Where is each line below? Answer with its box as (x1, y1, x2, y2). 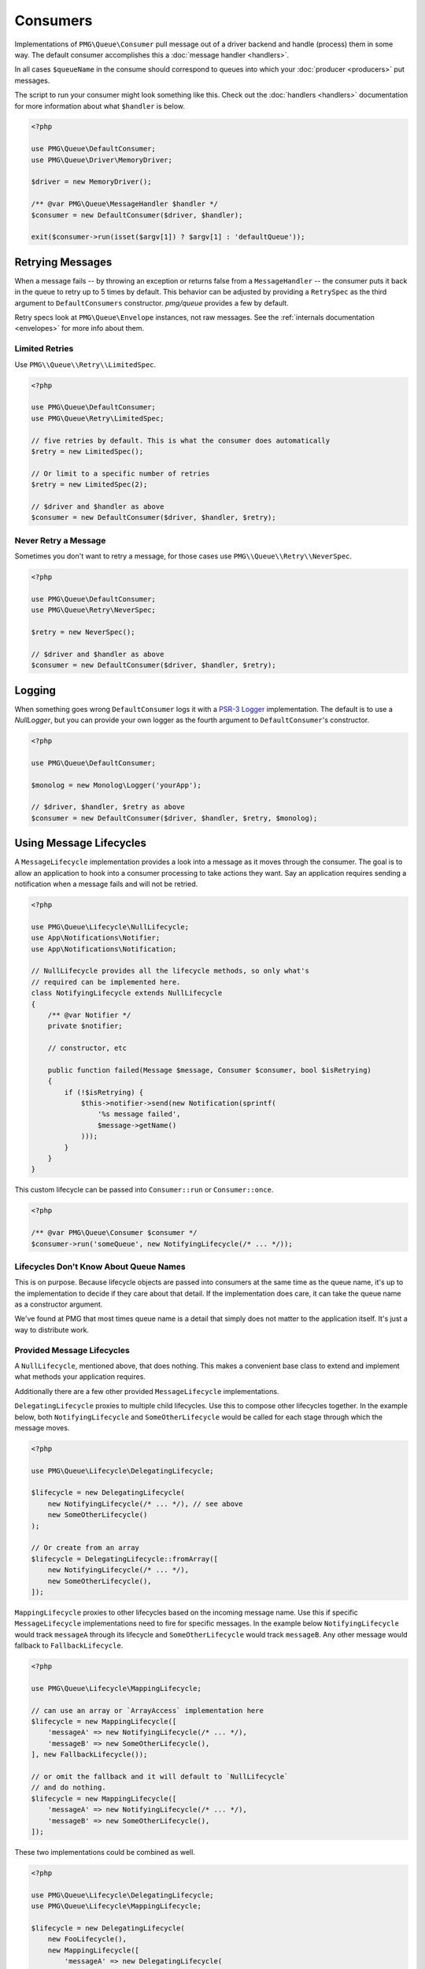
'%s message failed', (97, 1110, 181, 1118)
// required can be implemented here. (31, 977, 181, 986)
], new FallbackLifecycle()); (31, 1750, 148, 1759)
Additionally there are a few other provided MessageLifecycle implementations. (14, 1386, 279, 1396)
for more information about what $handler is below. (14, 101, 185, 110)
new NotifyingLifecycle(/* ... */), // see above (47, 1499, 243, 1508)
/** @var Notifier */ (47, 1010, 131, 1019)
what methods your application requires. (14, 1372, 146, 1381)
